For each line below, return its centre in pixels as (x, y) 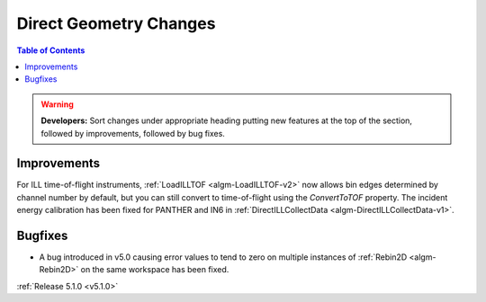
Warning (57, 104)
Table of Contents (51, 50)
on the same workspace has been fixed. (155, 270)
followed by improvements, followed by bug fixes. (133, 133)
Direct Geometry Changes (116, 23)
